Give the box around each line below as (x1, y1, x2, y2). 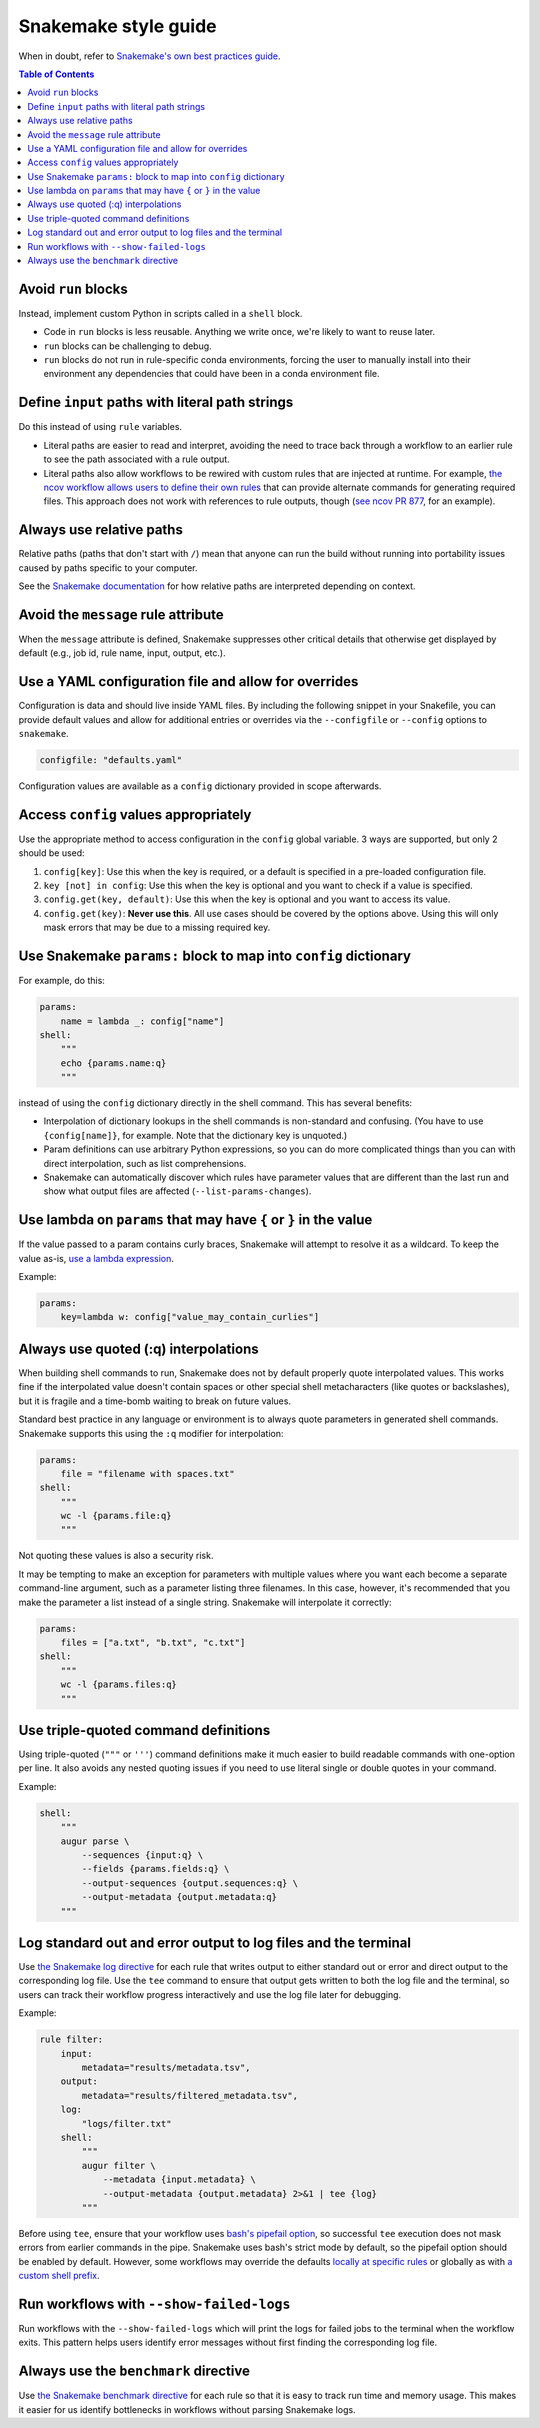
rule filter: (39, 2034, 104, 2045)
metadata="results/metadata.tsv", (81, 2062, 251, 2073)
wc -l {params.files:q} (60, 1679, 177, 1690)
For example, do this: (18, 975, 105, 987)
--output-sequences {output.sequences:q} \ (81, 1877, 299, 1889)
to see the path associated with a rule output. (43, 453, 230, 465)
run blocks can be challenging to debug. (43, 340, 212, 352)
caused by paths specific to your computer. (18, 561, 199, 574)
